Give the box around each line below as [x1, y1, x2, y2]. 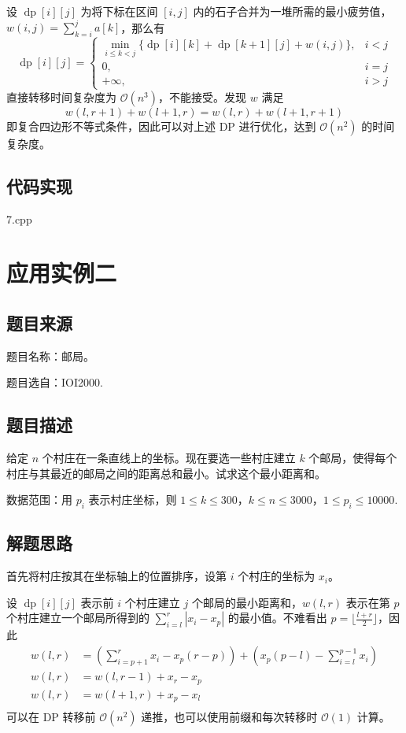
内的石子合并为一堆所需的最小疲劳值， [193, 3, 392, 19]
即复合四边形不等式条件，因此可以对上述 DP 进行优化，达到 [6, 117, 316, 134]
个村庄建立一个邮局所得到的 [6, 609, 149, 626]
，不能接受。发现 [158, 88, 247, 105]
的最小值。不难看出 [227, 609, 327, 626]
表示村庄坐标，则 [88, 491, 177, 508]
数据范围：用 [6, 491, 72, 508]
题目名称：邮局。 [6, 347, 94, 364]
